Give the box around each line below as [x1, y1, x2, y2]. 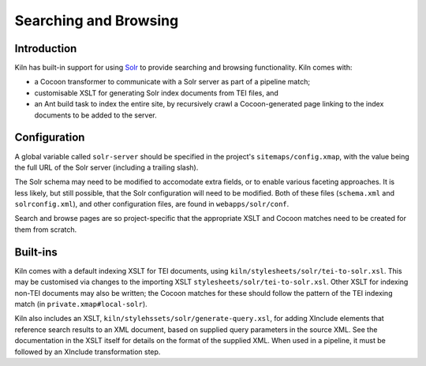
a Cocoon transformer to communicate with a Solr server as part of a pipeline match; [34, 77, 311, 87]
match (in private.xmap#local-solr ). [14, 299, 148, 308]
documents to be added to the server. [34, 110, 157, 120]
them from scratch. [14, 225, 77, 234]
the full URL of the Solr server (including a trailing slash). [14, 162, 199, 172]
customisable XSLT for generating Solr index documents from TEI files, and [34, 88, 279, 98]
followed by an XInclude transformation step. [14, 347, 161, 357]
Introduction [14, 42, 77, 55]
